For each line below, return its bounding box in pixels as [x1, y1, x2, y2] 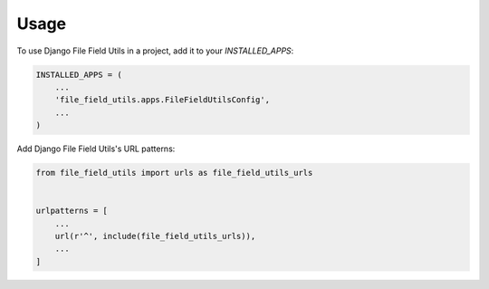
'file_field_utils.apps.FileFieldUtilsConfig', [54, 95, 271, 105]
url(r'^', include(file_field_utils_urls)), [54, 231, 256, 242]
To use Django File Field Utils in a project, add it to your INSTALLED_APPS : [16, 45, 294, 56]
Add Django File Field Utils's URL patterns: [16, 143, 176, 154]
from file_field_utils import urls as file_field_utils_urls [35, 168, 313, 178]
